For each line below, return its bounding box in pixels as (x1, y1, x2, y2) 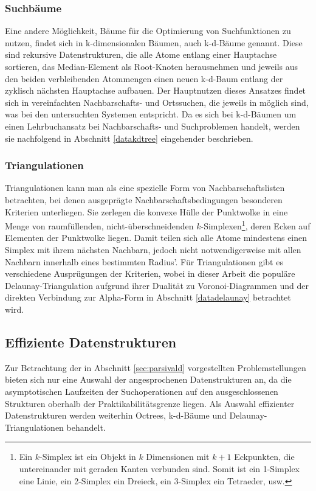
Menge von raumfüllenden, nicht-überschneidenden (5, 219, 194, 232)
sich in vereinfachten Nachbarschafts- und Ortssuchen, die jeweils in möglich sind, (5, 96, 309, 108)
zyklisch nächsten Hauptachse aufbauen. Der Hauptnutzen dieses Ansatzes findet (5, 84, 306, 97)
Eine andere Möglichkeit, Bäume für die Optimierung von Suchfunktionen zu (5, 24, 291, 37)
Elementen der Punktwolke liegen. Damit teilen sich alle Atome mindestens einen (5, 231, 307, 244)
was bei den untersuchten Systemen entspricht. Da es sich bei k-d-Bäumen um (5, 108, 297, 120)
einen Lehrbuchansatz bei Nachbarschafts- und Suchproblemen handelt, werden (5, 119, 300, 132)
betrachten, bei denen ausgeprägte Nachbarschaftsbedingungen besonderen (5, 193, 283, 206)
